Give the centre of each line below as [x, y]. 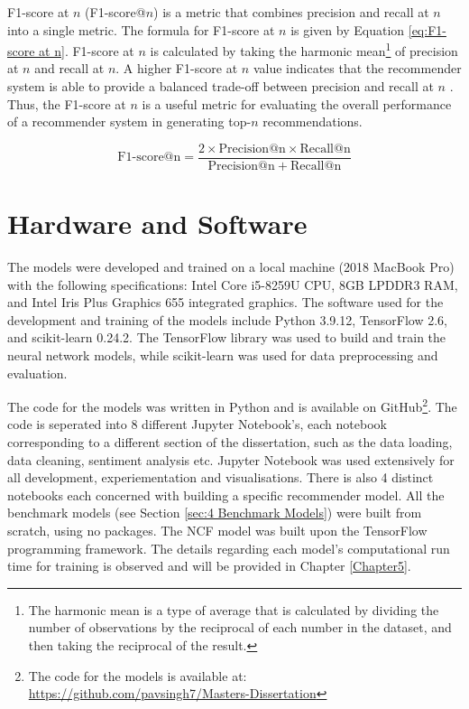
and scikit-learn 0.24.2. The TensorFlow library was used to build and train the [227, 337]
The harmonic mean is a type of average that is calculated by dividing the [234, 609]
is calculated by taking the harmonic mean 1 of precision [304, 49]
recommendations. [313, 121]
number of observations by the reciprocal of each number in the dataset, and [240, 627]
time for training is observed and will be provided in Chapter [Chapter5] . [209, 566]
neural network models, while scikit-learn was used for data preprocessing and [223, 354]
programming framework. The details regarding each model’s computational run [229, 548]
